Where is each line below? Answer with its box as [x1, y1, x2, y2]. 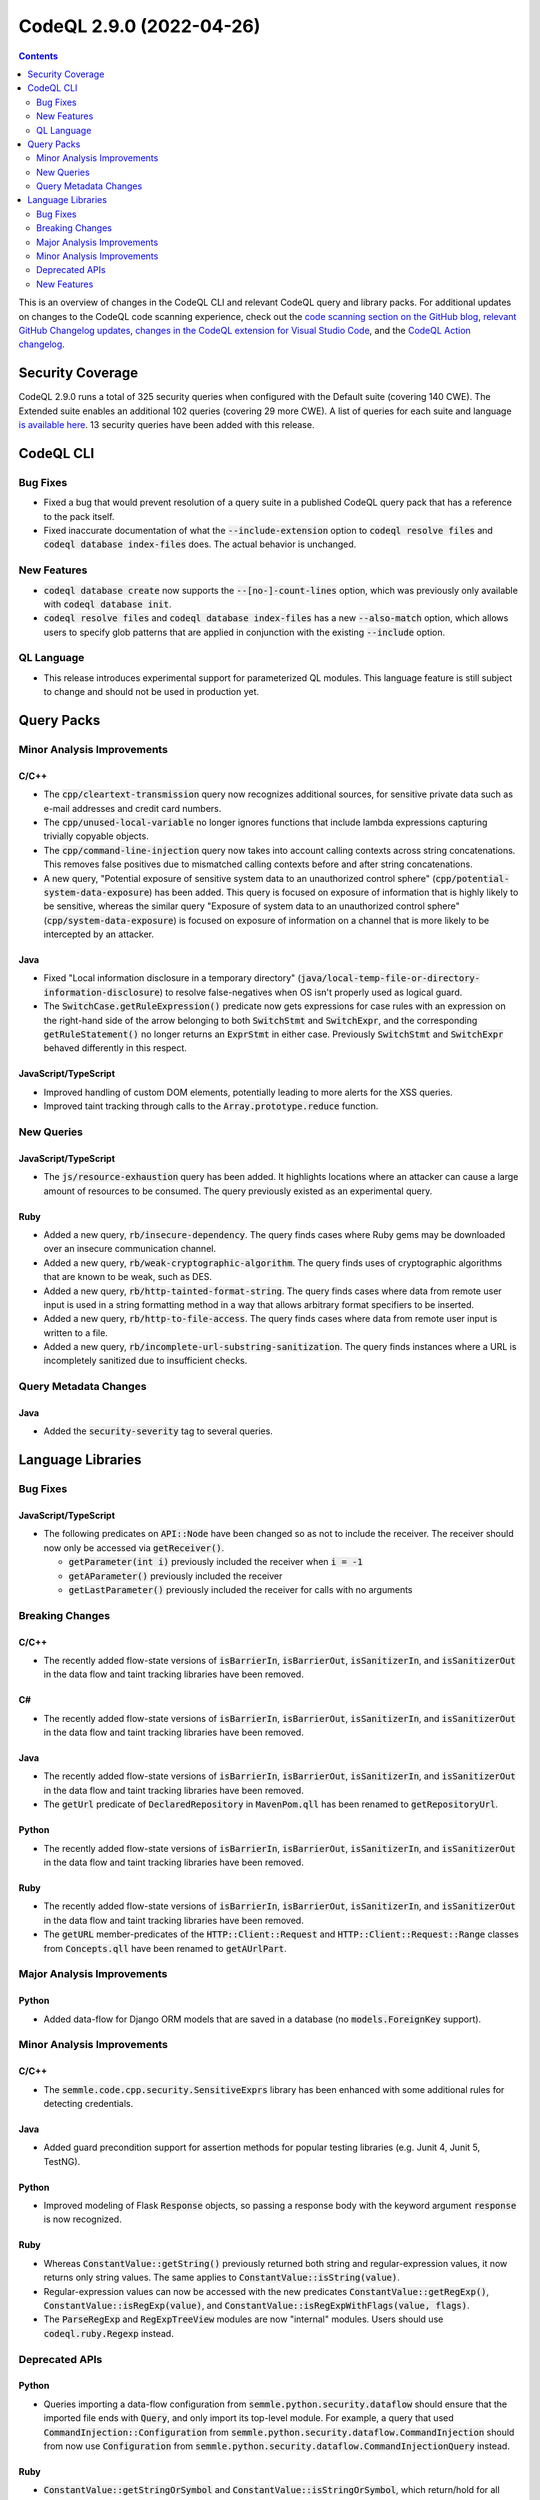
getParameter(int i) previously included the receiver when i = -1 [68, 1556, 364, 1568]
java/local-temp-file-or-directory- [300, 973, 480, 984]
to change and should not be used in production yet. [43, 686, 260, 698]
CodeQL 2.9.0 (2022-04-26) [18, 15, 261, 37]
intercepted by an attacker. [43, 928, 155, 940]
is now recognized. [43, 2213, 122, 2225]
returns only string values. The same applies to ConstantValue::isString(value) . [43, 2271, 400, 2284]
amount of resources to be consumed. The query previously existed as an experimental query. [43, 1185, 433, 1197]
